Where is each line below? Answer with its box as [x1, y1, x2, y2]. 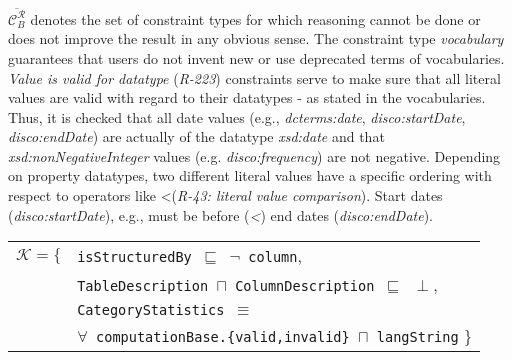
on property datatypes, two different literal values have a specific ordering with [8, 165, 492, 186]
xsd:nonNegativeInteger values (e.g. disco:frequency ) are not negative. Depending [8, 145, 501, 166]
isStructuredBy [77, 249, 192, 266]
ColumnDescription [235, 278, 375, 295]
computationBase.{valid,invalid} [96, 329, 350, 346]
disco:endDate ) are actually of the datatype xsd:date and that [8, 126, 385, 147]
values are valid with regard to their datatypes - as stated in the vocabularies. [8, 87, 486, 108]
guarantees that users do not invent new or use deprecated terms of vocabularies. [8, 47, 505, 68]
